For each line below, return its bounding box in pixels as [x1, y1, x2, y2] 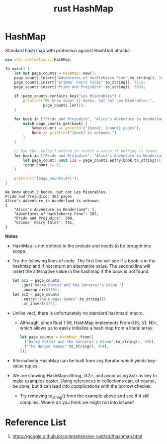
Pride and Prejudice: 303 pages [5, 194, 72, 199]
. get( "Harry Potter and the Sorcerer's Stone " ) [21, 282, 124, 288]
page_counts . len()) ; [43, 103, 85, 108]
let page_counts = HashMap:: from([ [19, 334, 93, 340]
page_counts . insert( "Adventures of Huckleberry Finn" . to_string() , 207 [14, 75, 166, 80]
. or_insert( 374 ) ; [21, 301, 58, 306]
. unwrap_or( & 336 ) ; [21, 287, 60, 292]
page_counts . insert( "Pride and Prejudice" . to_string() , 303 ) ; [14, 85, 146, 90]
